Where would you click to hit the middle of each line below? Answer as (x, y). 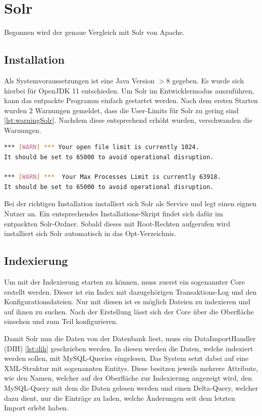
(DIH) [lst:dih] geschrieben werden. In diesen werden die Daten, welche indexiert (129, 348)
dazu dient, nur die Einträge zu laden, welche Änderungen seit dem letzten (120, 398)
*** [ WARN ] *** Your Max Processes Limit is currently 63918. (113, 177)
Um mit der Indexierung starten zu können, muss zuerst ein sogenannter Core (124, 282)
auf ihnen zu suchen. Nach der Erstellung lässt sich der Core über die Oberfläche (129, 311)
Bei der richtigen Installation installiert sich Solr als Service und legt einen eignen (130, 203)
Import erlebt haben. (37, 408)
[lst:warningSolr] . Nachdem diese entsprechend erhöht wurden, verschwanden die (128, 120)
